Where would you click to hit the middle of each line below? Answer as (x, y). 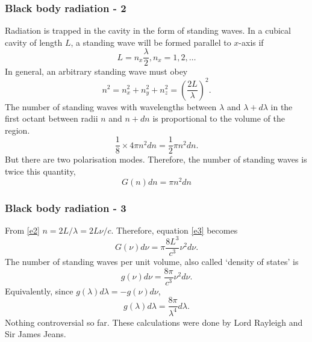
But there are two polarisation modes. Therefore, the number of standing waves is (156, 159)
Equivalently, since (39, 291)
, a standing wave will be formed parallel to (151, 42)
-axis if (251, 42)
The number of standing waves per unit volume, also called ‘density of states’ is (152, 262)
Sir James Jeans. (36, 334)
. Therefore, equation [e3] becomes (174, 230)
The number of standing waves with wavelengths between (111, 106)
